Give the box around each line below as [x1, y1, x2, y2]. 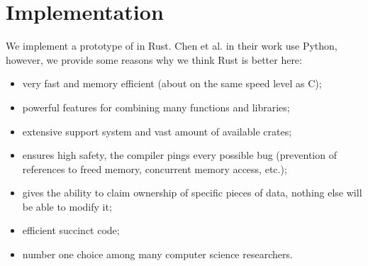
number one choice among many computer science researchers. [22, 247, 293, 262]
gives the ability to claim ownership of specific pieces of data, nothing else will [22, 185, 362, 200]
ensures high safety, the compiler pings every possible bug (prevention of [22, 148, 337, 162]
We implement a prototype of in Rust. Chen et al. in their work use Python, [6, 38, 338, 53]
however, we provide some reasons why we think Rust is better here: [6, 52, 302, 67]
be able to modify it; [22, 199, 112, 214]
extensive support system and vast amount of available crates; [22, 123, 292, 138]
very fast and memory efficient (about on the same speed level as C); [22, 76, 322, 91]
